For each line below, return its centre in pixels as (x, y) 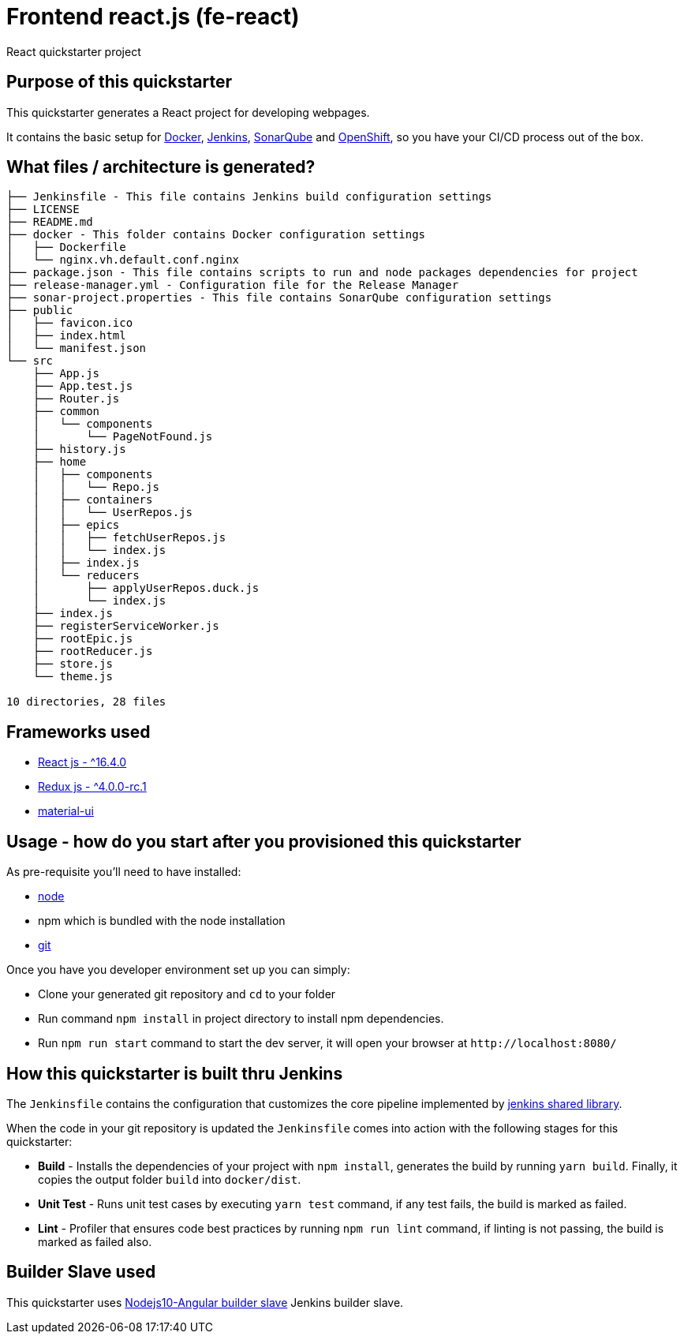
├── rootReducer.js (93, 651)
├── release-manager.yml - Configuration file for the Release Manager (233, 285)
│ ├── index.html (66, 336)
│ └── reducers (86, 576)
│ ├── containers (93, 500)
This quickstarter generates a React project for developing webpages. (188, 112)
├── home (60, 462)
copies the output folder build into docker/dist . (170, 1179)
